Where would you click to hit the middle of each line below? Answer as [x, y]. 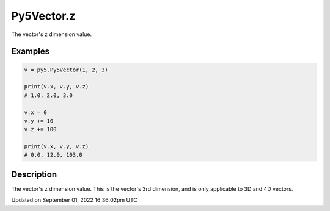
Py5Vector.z [43, 16]
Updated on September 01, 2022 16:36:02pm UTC [74, 200]
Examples [31, 52]
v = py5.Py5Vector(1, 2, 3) [66, 70]
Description [34, 174]
